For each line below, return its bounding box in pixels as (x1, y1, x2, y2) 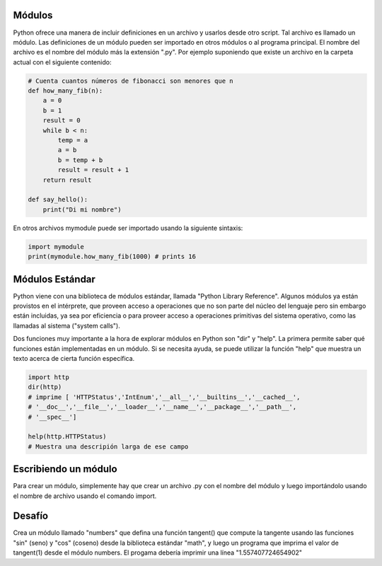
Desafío (13, 510, 49, 522)
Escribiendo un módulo (13, 463, 117, 475)
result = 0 (42, 117, 81, 125)
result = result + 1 (57, 166, 129, 174)
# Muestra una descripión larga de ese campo (28, 442, 189, 451)
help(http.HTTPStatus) (28, 432, 107, 441)
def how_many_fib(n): (28, 87, 103, 95)
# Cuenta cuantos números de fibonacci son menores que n (28, 76, 233, 85)
